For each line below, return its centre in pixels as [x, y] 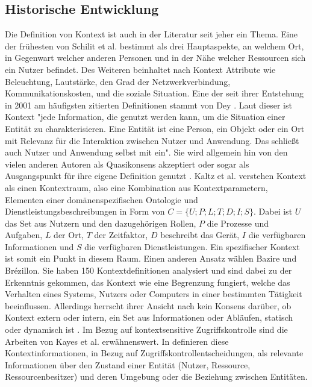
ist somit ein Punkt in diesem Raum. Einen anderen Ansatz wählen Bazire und [151, 258]
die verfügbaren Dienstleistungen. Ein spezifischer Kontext [192, 246]
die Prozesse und [238, 223]
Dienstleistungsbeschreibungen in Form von [85, 211]
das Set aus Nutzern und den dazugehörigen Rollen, [101, 223]
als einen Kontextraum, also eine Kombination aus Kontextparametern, [136, 187]
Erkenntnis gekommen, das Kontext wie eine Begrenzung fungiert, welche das [148, 282]
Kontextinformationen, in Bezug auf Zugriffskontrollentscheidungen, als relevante [154, 353]
